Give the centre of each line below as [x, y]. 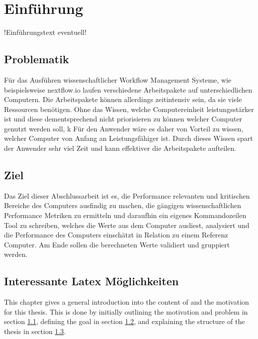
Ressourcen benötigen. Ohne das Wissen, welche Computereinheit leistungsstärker [129, 109]
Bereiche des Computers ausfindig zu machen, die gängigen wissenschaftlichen [123, 205]
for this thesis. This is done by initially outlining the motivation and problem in [126, 311]
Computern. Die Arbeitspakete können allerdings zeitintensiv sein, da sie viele [123, 99]
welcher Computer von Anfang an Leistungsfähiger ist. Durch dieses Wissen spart [129, 138]
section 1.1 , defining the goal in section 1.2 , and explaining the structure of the [125, 321]
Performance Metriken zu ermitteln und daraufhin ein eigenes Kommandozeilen [125, 215]
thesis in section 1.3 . [35, 331]
